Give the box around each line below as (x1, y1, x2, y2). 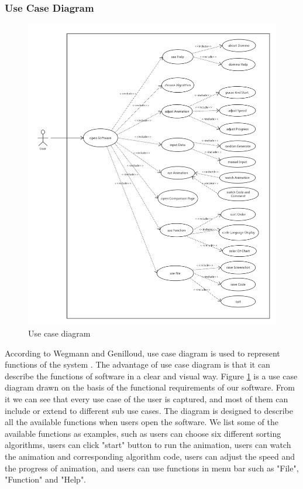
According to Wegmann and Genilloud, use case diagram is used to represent (5, 347, 280, 359)
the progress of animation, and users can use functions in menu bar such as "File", (5, 461, 299, 474)
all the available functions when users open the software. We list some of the (5, 416, 278, 428)
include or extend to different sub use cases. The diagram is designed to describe (5, 404, 293, 416)
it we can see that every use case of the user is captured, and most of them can (5, 392, 288, 405)
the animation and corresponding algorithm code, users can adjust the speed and (5, 450, 295, 462)
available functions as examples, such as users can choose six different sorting (5, 427, 281, 439)
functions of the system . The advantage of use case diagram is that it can (5, 358, 270, 371)
